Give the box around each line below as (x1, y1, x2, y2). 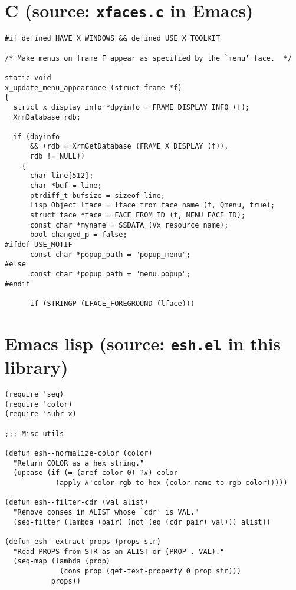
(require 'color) (5, 400, 73, 408)
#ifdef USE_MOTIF (5, 240, 73, 249)
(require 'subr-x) (5, 410, 77, 418)
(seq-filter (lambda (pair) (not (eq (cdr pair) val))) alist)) (13, 518, 271, 526)
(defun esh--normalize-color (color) (5, 449, 153, 457)
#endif (5, 279, 30, 288)
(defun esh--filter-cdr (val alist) (5, 498, 149, 507)
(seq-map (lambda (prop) (13, 557, 110, 566)
